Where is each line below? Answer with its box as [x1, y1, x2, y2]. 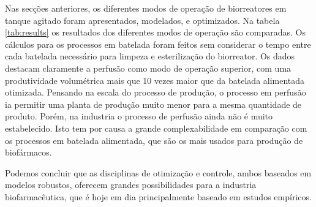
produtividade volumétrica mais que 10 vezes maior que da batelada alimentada [5, 73, 305, 86]
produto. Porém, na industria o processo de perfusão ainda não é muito [5, 110, 273, 122]
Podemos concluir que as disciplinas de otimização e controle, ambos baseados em [5, 166, 312, 179]
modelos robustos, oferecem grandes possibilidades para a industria [5, 178, 257, 191]
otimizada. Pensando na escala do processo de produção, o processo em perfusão [5, 86, 306, 99]
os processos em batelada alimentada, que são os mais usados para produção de [5, 134, 303, 146]
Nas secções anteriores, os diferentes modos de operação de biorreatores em [5, 2, 287, 14]
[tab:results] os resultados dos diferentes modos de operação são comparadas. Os [5, 26, 306, 39]
